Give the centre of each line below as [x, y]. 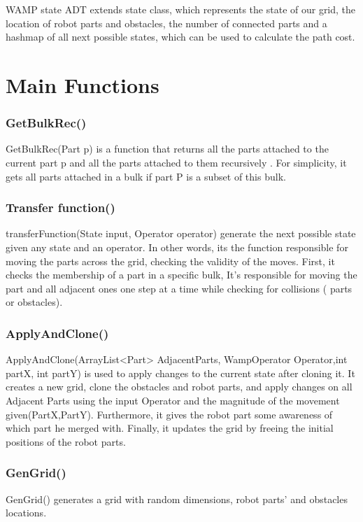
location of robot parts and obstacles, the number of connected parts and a [166, 23]
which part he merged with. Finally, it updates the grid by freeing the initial [170, 428]
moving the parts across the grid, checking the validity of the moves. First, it [170, 261]
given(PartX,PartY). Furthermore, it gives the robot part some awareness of [169, 414]
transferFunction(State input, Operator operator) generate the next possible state [181, 233]
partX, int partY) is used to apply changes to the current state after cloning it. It [180, 373]
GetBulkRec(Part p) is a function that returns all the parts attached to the [167, 149]
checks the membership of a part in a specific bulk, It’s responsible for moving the [181, 275]
